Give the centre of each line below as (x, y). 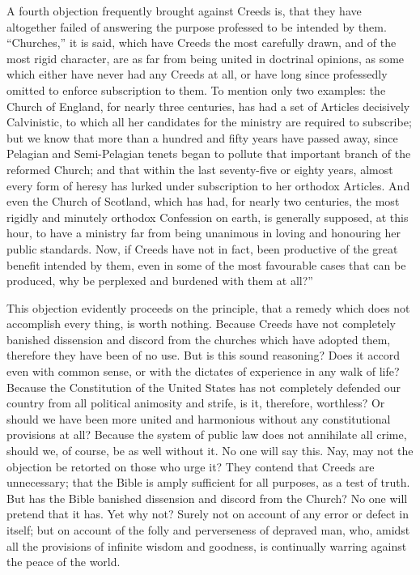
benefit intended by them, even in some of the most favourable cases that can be (206, 264)
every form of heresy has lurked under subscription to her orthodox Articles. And (208, 185)
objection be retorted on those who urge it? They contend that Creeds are (191, 466)
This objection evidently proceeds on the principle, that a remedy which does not (208, 307)
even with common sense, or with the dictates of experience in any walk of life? (203, 371)
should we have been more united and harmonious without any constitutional (199, 418)
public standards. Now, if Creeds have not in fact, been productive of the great (202, 248)
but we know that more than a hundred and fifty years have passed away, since (202, 137)
